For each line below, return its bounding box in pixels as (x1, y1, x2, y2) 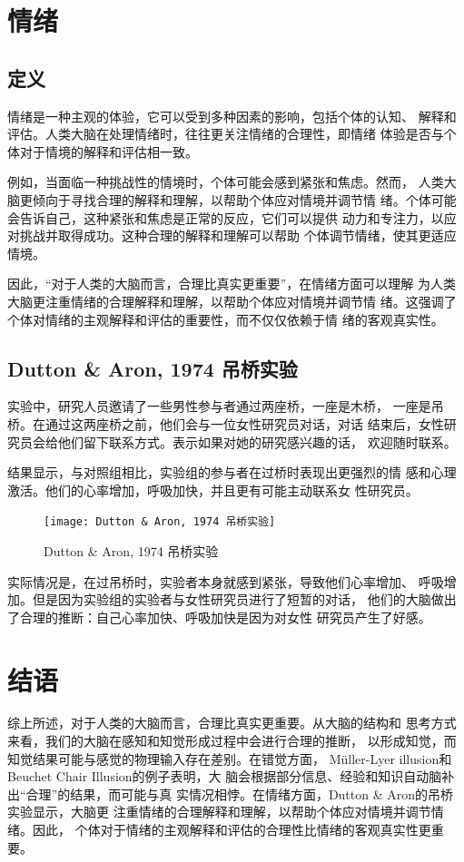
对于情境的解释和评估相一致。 (19, 142, 198, 161)
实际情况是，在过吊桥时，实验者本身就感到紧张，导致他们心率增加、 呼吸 (7, 572, 444, 591)
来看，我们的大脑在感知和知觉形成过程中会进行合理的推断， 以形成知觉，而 (7, 731, 457, 750)
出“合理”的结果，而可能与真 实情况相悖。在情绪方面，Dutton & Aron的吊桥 (7, 784, 454, 803)
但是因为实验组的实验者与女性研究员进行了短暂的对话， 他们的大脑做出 (32, 590, 457, 609)
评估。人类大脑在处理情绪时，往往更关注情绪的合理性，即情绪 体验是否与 (7, 124, 444, 143)
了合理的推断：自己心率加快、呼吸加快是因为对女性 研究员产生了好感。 (7, 607, 431, 626)
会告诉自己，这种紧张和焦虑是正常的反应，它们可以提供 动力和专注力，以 (7, 208, 444, 227)
